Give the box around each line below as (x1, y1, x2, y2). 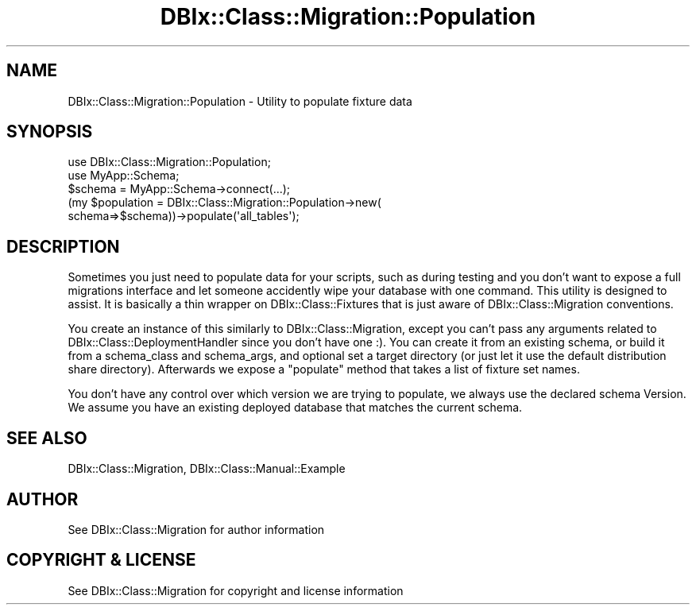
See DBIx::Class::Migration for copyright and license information (68, 583, 404, 597)
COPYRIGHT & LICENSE (6, 550, 196, 570)
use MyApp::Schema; (68, 168, 180, 183)
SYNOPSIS (6, 122, 93, 142)
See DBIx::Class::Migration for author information (68, 522, 325, 536)
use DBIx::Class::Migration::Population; (68, 155, 271, 169)
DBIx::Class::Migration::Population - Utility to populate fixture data (68, 94, 412, 108)
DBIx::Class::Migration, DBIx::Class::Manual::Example (68, 462, 346, 476)
